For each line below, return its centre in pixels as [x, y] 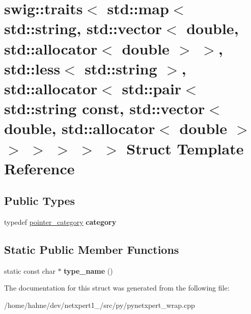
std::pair [152, 88]
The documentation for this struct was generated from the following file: [117, 288]
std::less [32, 68]
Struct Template [185, 148]
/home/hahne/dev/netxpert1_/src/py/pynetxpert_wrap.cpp [100, 305]
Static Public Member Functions [92, 250]
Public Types [40, 201]
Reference [39, 168]
